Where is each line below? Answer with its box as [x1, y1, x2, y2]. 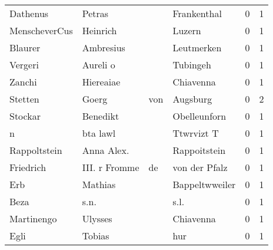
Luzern [172, 24, 201, 37]
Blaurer [9, 41, 41, 54]
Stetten [9, 92, 39, 106]
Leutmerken [172, 41, 222, 54]
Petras [82, 6, 109, 20]
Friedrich [9, 160, 46, 174]
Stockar [9, 109, 41, 123]
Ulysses [82, 212, 112, 225]
